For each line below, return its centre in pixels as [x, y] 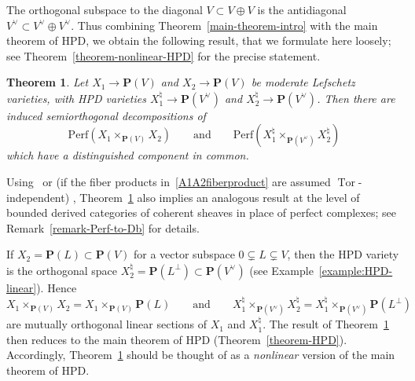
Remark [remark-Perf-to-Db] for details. [103, 227]
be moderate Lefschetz [303, 82]
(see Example [281, 270]
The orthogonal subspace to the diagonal [105, 9]
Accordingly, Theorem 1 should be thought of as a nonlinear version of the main [201, 355]
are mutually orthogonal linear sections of [107, 324]
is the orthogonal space [62, 270]
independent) [38, 197]
